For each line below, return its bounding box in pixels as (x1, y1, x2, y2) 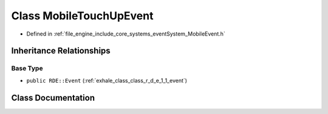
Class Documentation (11, 92, 95, 103)
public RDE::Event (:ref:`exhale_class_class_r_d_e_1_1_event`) (26, 77, 188, 84)
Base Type (11, 64, 43, 72)
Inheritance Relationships (11, 46, 111, 56)
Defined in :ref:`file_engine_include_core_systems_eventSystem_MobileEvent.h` (26, 30, 226, 37)
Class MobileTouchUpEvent (11, 9, 154, 22)
